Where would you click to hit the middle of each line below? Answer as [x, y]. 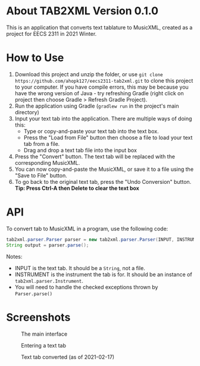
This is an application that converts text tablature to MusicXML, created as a [99, 27]
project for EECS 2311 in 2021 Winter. [51, 33]
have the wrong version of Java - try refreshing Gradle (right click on [99, 93]
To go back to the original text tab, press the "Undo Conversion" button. [103, 182]
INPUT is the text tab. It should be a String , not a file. [80, 268]
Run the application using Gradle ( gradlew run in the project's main [97, 106]
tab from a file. [42, 143]
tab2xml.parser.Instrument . [49, 280]
